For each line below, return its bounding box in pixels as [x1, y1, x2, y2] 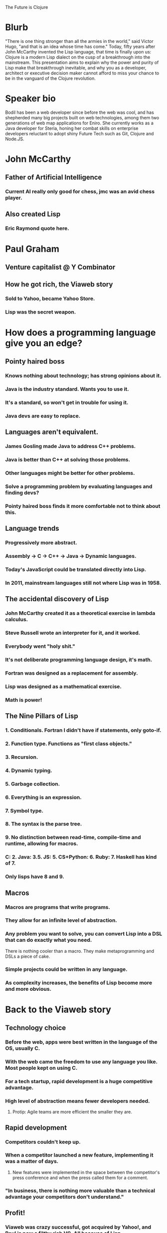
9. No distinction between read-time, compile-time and [5, 834, 141, 841]
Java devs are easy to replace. [5, 412, 81, 419]
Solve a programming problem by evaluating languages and [5, 483, 153, 490]
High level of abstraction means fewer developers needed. [5, 1097, 150, 1104]
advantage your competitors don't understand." [5, 1193, 124, 1200]
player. [5, 194, 22, 201]
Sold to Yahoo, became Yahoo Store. [5, 295, 95, 302]
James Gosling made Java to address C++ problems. [5, 443, 136, 450]
